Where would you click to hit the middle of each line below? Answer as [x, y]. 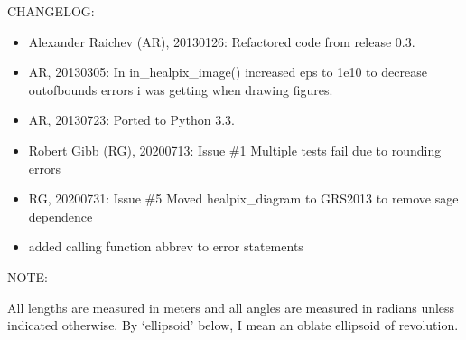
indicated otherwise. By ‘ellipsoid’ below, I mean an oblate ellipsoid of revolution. [233, 325]
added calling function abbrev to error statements [166, 246]
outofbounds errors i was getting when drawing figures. [181, 89]
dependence [61, 216]
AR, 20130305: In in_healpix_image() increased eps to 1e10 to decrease [228, 72]
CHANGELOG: [51, 11]
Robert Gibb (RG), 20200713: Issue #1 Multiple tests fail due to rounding [235, 150]
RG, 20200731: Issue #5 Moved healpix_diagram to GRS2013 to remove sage [243, 198]
